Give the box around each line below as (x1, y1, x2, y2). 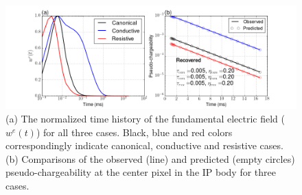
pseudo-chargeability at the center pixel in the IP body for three (5, 165, 277, 179)
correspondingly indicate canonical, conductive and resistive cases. (5, 138, 283, 153)
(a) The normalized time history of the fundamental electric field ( (5, 112, 285, 126)
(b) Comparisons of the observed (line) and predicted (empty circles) (5, 151, 295, 166)
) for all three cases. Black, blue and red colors (36, 125, 233, 139)
